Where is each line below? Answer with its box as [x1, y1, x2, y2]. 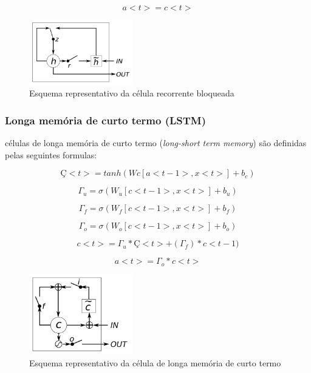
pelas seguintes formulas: [5, 148, 97, 161]
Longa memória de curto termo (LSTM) [5, 112, 207, 127]
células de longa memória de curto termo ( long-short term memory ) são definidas [5, 136, 307, 149]
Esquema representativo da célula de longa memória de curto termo [29, 356, 281, 369]
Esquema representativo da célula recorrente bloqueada [29, 87, 234, 99]
